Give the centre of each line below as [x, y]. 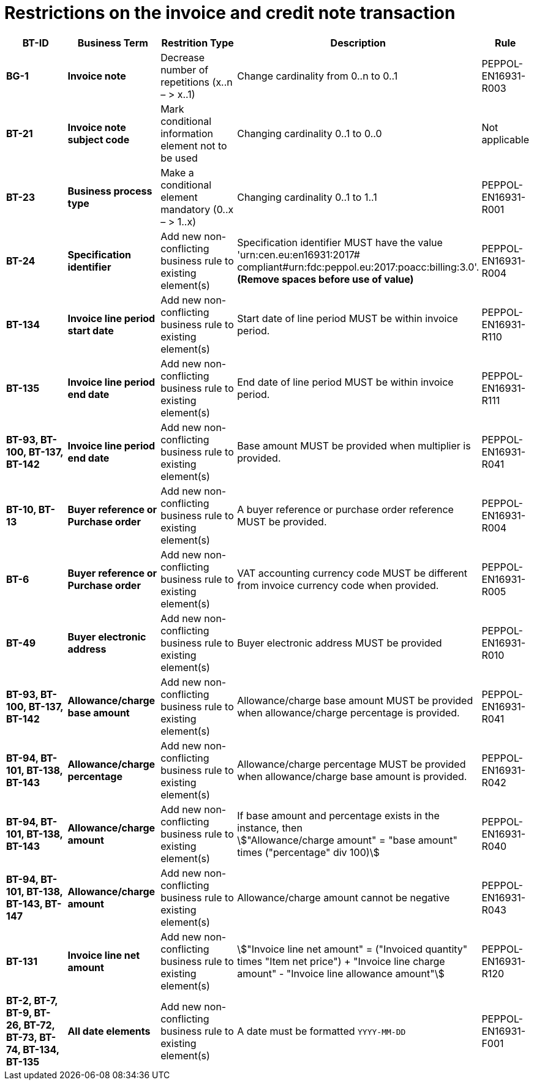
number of [185, 69]
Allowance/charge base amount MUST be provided [355, 700]
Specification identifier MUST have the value [340, 242]
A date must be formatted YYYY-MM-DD [322, 1031]
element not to [194, 145]
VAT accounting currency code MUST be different [352, 573]
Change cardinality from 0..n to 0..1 [318, 76]
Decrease [183, 57]
